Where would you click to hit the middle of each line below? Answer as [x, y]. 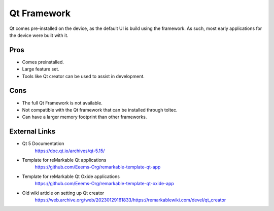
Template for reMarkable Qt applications [64, 160]
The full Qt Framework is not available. [62, 103]
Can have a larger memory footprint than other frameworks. [84, 117]
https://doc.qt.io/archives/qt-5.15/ [70, 151]
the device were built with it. [39, 35]
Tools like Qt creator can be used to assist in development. [83, 76]
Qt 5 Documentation [43, 144]
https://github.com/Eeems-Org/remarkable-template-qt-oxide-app [105, 184]
